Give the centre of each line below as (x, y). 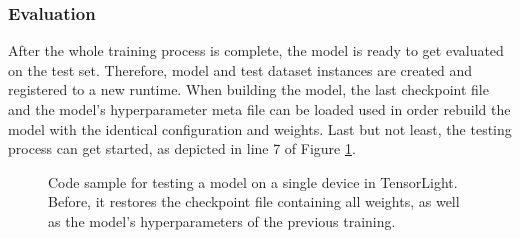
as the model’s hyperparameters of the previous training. (222, 220)
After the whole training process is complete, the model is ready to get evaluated (256, 50)
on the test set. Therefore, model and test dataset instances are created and (240, 69)
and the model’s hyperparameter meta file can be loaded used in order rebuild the (259, 109)
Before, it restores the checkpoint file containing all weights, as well (254, 201)
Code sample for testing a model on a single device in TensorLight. (253, 181)
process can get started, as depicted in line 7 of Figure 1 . (182, 148)
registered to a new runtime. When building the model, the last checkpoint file (248, 89)
